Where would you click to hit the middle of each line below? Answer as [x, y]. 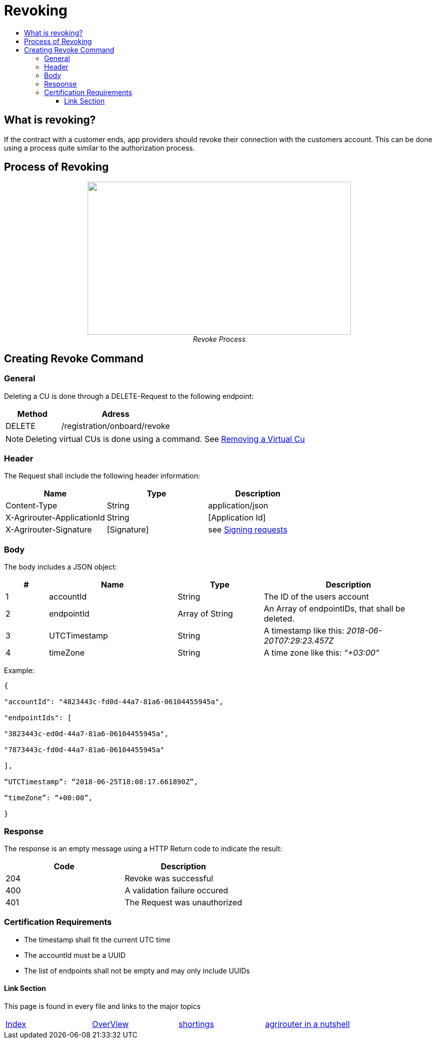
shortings [196, 1024]
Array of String [205, 614]
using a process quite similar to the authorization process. [100, 148]
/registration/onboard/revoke [116, 426]
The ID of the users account [316, 597]
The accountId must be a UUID [75, 955]
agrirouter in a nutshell [307, 1024]
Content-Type [32, 506]
